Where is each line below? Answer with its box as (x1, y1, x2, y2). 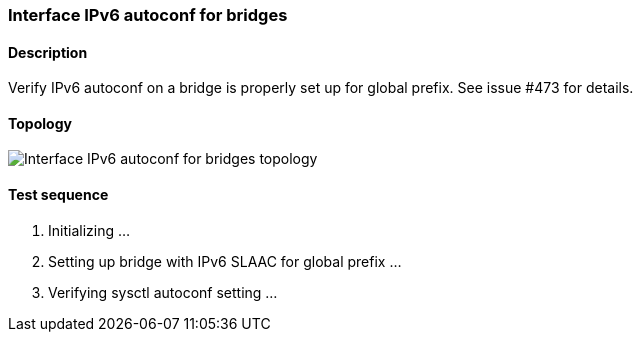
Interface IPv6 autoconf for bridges (8, 5, 288, 25)
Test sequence (8, 186, 109, 204)
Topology (8, 114, 72, 132)
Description (8, 43, 88, 61)
